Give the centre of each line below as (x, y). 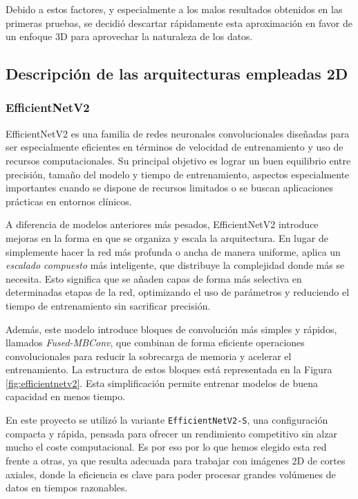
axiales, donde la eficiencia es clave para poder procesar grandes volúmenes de (171, 474)
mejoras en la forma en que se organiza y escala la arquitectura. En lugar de (167, 237)
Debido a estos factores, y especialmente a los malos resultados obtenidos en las (174, 9)
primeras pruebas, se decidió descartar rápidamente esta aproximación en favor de (179, 22)
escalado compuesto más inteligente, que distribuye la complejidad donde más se (175, 265)
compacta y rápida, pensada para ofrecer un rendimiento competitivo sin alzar (171, 433)
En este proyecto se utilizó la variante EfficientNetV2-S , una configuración (167, 420)
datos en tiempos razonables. (67, 488)
